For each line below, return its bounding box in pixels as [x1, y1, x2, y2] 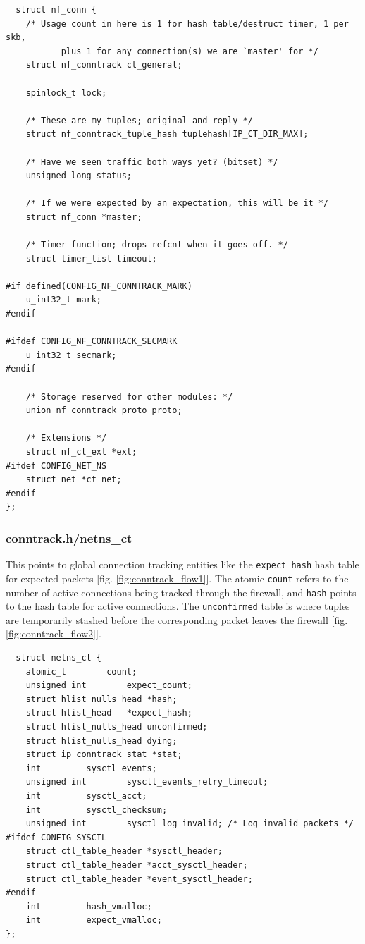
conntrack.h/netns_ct [6, 529, 132, 546]
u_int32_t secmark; [25, 350, 117, 360]
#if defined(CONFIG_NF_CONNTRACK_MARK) [6, 281, 192, 291]
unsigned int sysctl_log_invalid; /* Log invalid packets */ [25, 819, 354, 829]
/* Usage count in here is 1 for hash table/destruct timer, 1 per [25, 18, 349, 29]
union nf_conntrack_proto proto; [25, 405, 182, 416]
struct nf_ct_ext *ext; [25, 447, 137, 457]
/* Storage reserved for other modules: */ [25, 391, 233, 402]
